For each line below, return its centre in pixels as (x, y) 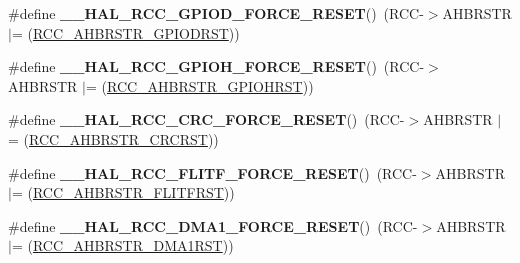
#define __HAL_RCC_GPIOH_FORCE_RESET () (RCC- (216, 66)
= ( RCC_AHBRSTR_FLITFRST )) (123, 192)
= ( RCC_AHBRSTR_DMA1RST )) (122, 245)
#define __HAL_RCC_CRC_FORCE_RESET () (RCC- (206, 119)
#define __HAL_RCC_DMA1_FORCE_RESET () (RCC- (213, 225)
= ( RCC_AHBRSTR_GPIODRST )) (125, 32)
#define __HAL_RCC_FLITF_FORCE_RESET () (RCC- (212, 172)
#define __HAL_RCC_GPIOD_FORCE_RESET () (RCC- (216, 13)
